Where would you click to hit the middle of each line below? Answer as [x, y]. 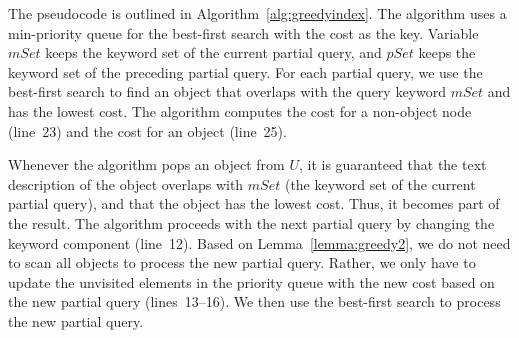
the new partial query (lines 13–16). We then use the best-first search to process [254, 301]
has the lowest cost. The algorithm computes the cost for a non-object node [240, 110]
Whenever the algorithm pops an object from [146, 164]
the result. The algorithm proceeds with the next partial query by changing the [251, 222]
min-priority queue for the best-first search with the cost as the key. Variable [243, 32]
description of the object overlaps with [126, 183]
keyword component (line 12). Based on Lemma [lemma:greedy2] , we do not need [259, 242]
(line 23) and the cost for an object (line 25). [147, 130]
